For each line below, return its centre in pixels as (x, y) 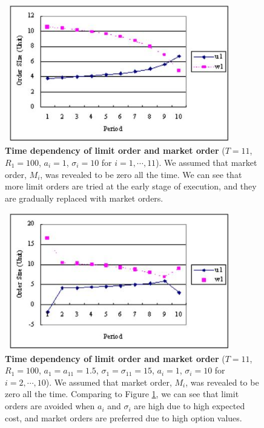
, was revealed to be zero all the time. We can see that (141, 174)
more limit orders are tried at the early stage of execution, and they (131, 186)
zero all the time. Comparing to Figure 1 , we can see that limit (122, 394)
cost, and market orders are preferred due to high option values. (124, 417)
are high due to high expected (190, 406)
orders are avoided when (50, 406)
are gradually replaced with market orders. (84, 198)
